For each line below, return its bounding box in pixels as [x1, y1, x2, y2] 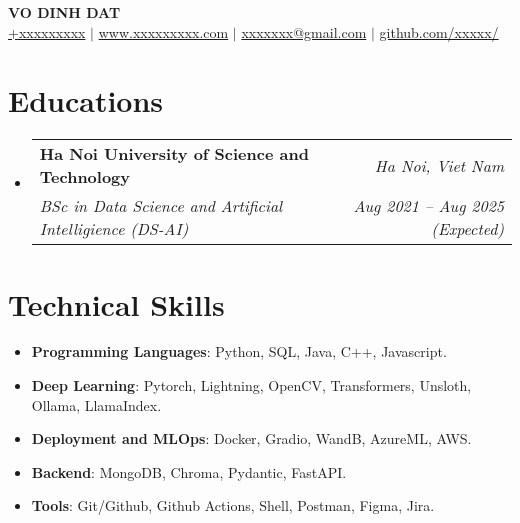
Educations [8, 80, 164, 121]
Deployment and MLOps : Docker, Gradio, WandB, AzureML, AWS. [31, 428, 472, 449]
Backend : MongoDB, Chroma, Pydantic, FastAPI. [31, 461, 347, 482]
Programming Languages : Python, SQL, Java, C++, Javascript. [31, 341, 447, 362]
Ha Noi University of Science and [39, 142, 309, 166]
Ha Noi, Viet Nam [374, 153, 504, 177]
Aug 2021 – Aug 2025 [353, 194, 504, 218]
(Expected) [431, 217, 504, 241]
